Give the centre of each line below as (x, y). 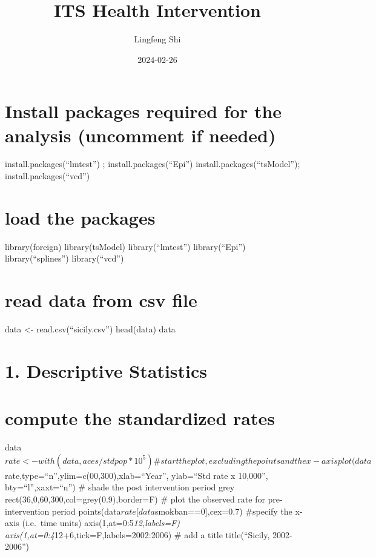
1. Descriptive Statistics (106, 370)
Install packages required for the (143, 111)
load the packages (80, 217)
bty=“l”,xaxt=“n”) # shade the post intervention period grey (120, 487)
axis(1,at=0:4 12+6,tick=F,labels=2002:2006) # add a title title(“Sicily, (137, 534)
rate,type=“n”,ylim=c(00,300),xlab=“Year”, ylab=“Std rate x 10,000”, (137, 475)
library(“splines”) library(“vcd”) (64, 258)
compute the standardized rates (140, 418)
